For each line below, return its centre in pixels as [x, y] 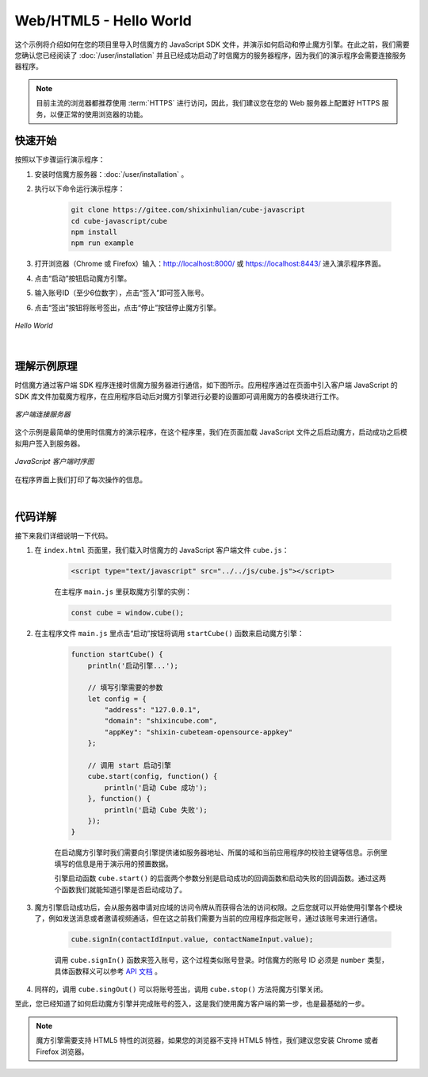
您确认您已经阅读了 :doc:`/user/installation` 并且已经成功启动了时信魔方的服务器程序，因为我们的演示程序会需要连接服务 [210, 55]
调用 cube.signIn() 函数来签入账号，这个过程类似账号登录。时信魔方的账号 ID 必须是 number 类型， [221, 960]
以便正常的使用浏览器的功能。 [98, 114]
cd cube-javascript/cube [119, 221]
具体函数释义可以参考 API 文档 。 [108, 971]
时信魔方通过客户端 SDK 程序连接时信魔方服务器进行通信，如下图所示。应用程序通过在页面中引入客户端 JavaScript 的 [206, 385]
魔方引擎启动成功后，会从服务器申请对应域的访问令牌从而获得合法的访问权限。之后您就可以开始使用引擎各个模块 [218, 907]
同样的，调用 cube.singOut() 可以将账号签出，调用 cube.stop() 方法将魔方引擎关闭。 [181, 989]
